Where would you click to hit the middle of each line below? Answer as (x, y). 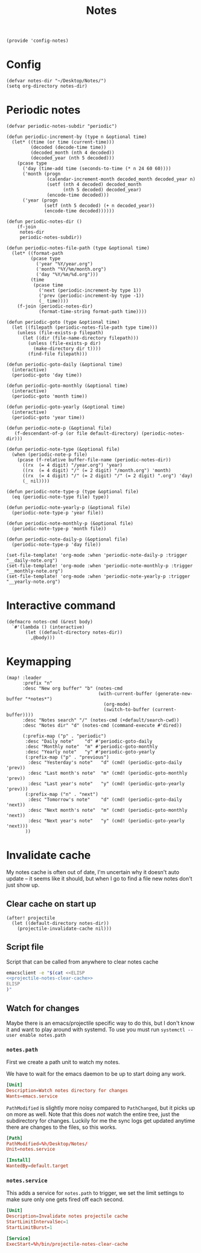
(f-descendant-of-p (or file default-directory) (76, 433)
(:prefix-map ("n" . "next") (62, 794)
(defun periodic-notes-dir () (44, 222)
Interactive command (61, 606)
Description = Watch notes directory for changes (67, 1090)
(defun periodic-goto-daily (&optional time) (64, 365)
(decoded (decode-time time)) (69, 148)
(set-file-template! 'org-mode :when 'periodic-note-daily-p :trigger (97, 555)
